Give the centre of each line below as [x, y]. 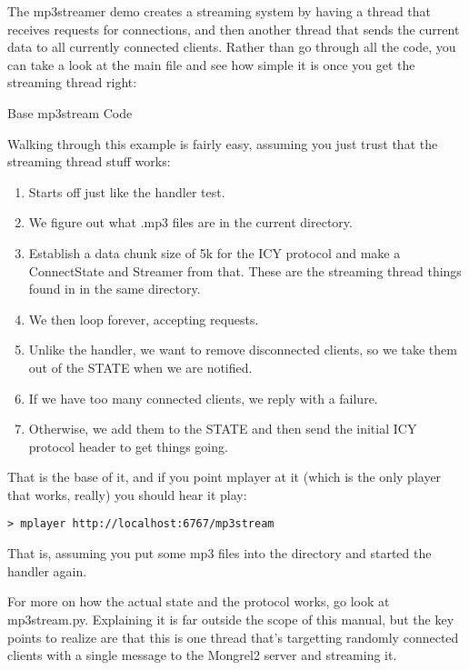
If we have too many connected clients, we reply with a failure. [203, 398]
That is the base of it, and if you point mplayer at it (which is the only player [225, 477]
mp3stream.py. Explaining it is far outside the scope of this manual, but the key [231, 619]
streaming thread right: [72, 82]
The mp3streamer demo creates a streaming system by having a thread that [220, 11]
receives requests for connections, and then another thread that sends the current [234, 29]
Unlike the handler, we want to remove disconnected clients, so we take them [243, 350]
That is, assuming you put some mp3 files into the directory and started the [220, 553]
